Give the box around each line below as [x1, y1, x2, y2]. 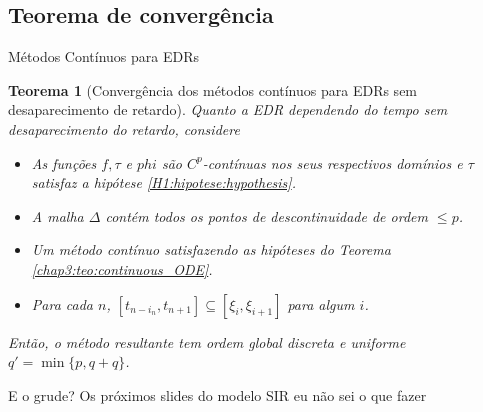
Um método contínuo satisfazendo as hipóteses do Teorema [31, 239, 391, 260]
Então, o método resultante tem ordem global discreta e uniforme [8, 331, 406, 352]
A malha [31, 205, 84, 226]
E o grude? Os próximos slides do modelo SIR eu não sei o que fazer [8, 384, 427, 405]
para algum [287, 293, 355, 314]
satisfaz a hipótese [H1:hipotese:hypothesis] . [31, 172, 296, 193]
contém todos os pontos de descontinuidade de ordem [105, 205, 428, 226]
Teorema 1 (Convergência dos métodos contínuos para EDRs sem [8, 79, 418, 100]
